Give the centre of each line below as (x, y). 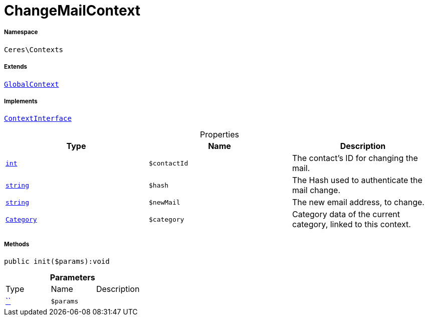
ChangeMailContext (72, 11)
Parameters (72, 278)
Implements (21, 101)
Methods (17, 244)
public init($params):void (57, 262)
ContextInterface (38, 119)
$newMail (164, 202)
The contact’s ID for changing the (355, 158)
